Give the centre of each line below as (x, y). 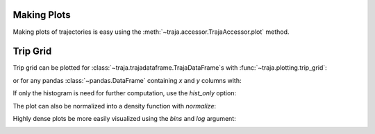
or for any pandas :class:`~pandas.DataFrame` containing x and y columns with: (127, 80)
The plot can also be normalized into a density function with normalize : (115, 106)
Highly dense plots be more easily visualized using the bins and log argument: (124, 118)
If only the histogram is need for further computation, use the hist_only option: (124, 93)
